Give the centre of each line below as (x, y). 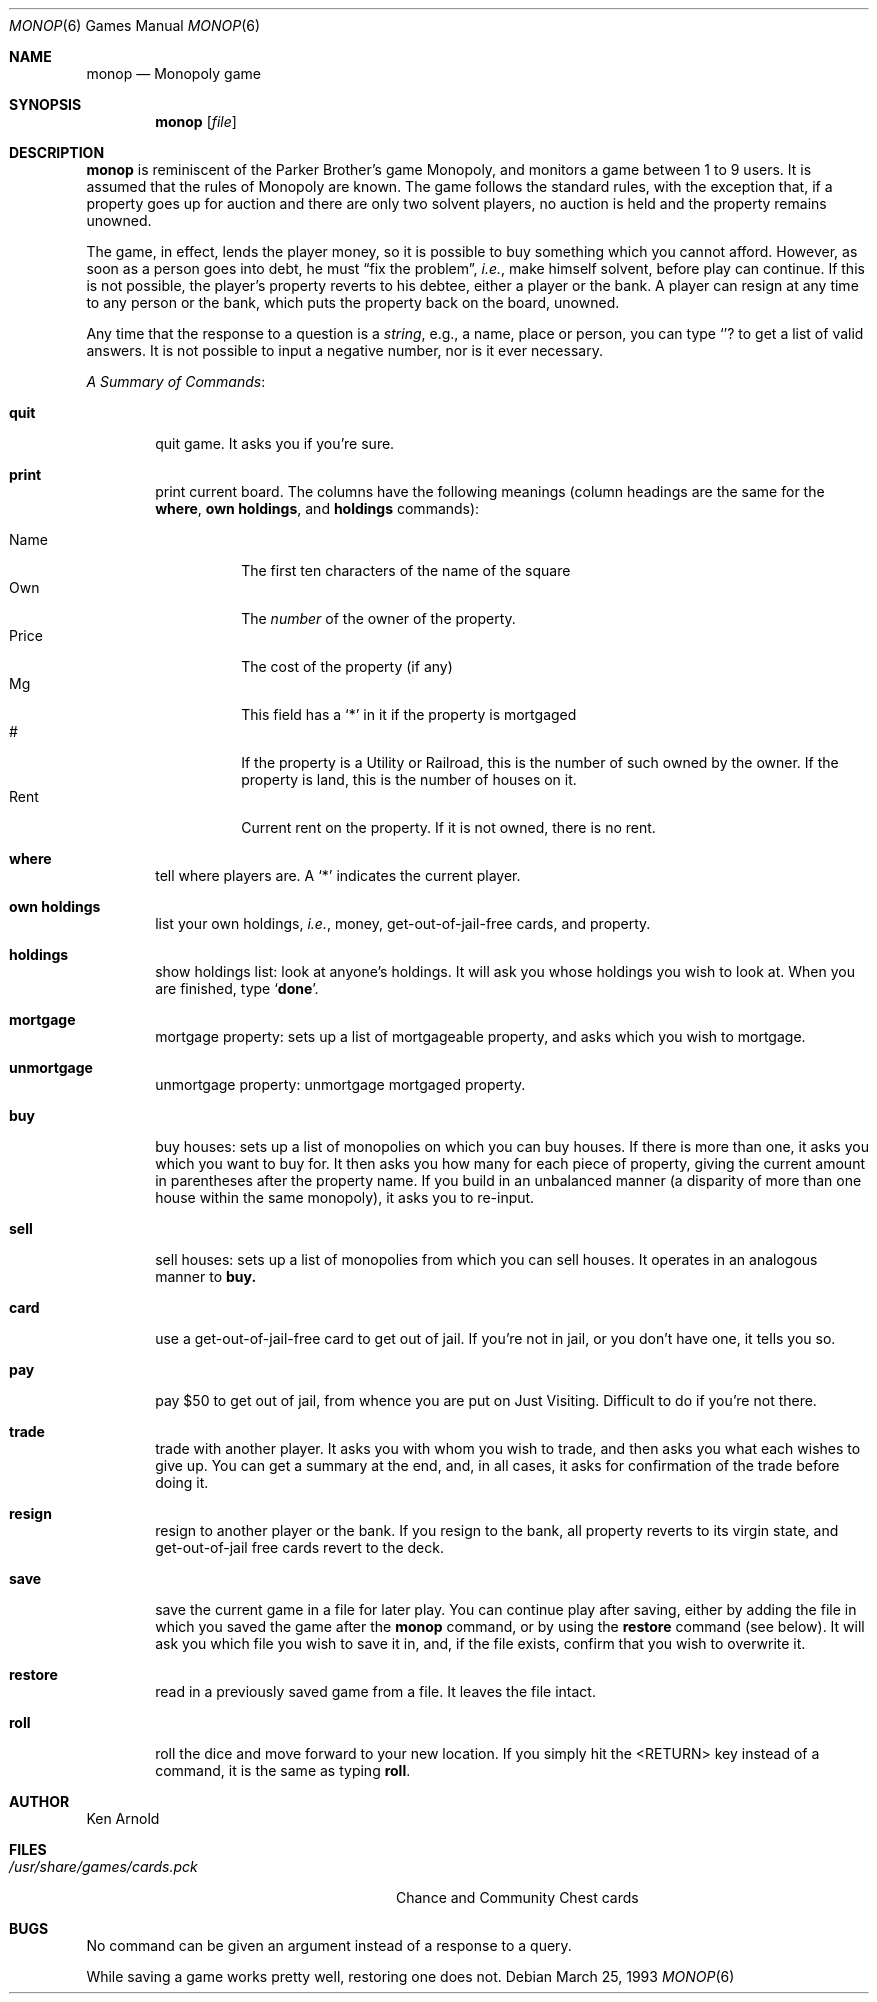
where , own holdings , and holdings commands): (317, 508)
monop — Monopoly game (173, 73)
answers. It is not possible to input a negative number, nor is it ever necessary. (344, 350)
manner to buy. (206, 1276)
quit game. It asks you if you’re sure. (275, 443)
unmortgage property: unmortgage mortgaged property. (340, 1084)
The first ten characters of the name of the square (406, 570)
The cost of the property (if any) (347, 666)
